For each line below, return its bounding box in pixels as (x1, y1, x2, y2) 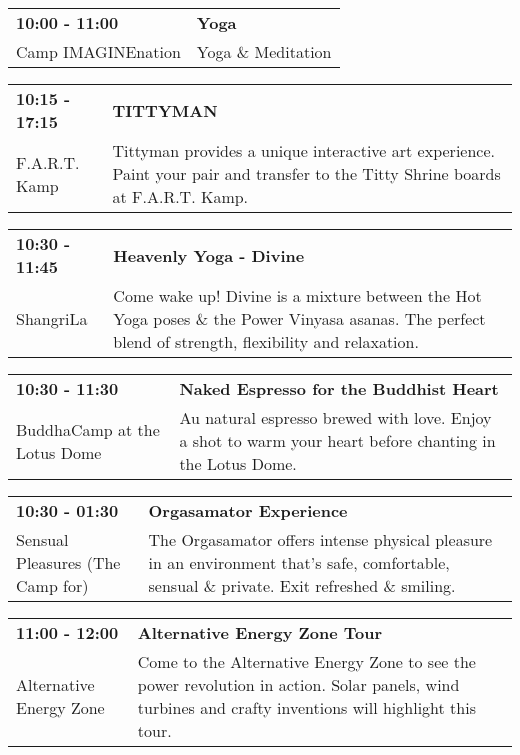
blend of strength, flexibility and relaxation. (113, 330, 419, 353)
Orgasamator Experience (148, 499, 348, 522)
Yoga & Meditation (196, 40, 332, 63)
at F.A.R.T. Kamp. (112, 185, 249, 208)
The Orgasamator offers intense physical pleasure (148, 528, 493, 551)
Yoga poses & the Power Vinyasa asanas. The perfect (113, 307, 486, 330)
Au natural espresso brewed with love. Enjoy (179, 406, 492, 429)
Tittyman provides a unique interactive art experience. (112, 139, 495, 162)
